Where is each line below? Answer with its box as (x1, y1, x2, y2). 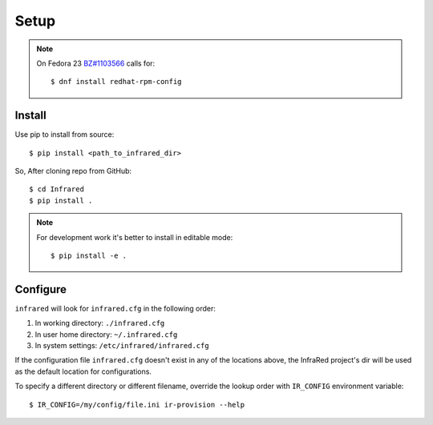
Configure (14, 283, 67, 296)
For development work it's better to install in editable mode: (36, 232, 233, 242)
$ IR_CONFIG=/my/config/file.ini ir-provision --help (29, 400, 245, 409)
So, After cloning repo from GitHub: (14, 166, 132, 176)
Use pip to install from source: (14, 130, 115, 139)
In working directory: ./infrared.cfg (34, 319, 165, 328)
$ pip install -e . (51, 251, 127, 260)
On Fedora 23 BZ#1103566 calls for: (36, 58, 156, 68)
